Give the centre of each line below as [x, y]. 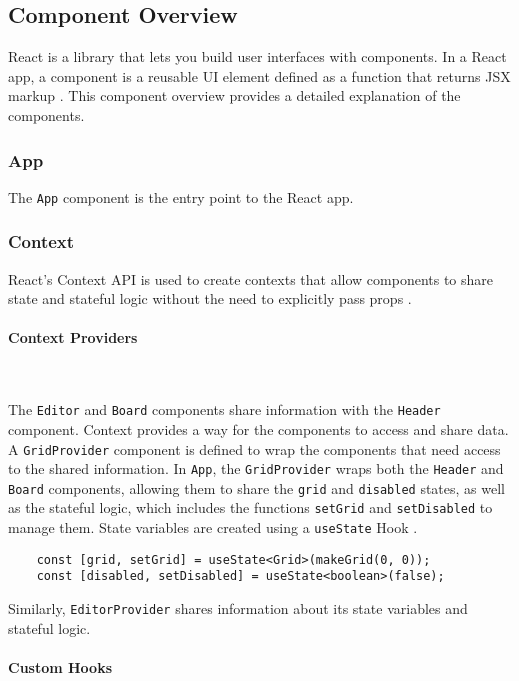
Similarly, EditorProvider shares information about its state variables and [238, 608]
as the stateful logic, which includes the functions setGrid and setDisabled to [250, 507]
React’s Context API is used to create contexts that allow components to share [251, 278]
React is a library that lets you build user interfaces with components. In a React [257, 56]
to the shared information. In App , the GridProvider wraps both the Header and [256, 468]
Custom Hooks [60, 666]
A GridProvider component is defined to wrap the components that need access [254, 448]
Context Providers [73, 337]
